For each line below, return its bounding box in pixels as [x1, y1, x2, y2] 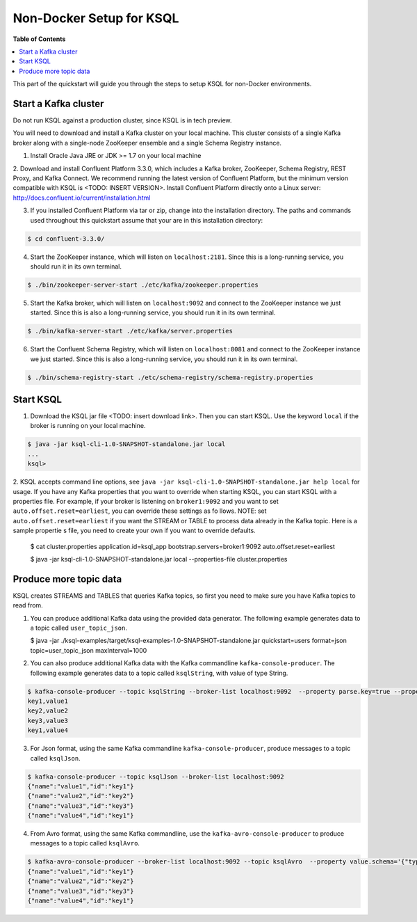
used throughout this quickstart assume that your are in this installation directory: [30, 216, 263, 224]
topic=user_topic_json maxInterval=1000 [30, 646, 147, 654]
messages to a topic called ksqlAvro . [30, 839, 140, 848]
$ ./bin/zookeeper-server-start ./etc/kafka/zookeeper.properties [27, 280, 259, 289]
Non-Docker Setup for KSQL [13, 10, 179, 26]
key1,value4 [27, 726, 69, 734]
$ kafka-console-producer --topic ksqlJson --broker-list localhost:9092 [27, 772, 284, 781]
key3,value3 [27, 717, 69, 724]
